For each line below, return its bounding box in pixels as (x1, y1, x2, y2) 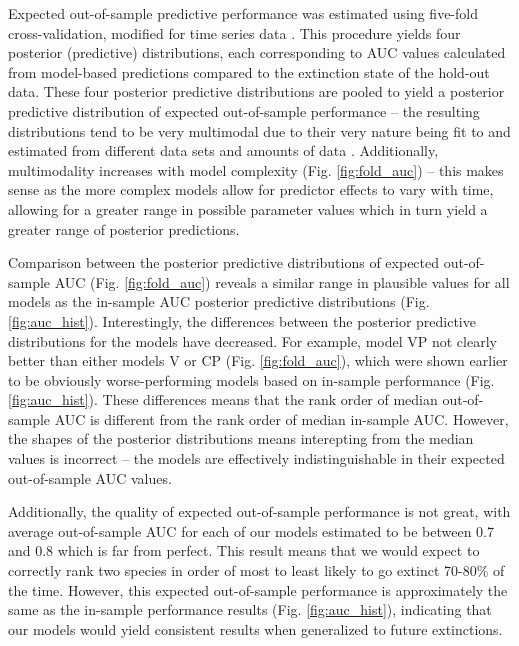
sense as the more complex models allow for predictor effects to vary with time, (8, 179, 494, 200)
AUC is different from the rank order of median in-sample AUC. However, (54, 408, 509, 429)
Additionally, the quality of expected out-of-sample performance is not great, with (8, 501, 511, 522)
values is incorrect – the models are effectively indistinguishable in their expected (8, 448, 505, 469)
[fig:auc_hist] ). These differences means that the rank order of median (8, 389, 438, 410)
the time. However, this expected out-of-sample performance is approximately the (8, 579, 508, 600)
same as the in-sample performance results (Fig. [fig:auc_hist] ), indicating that (8, 599, 492, 620)
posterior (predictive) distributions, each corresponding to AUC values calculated (8, 42, 506, 63)
